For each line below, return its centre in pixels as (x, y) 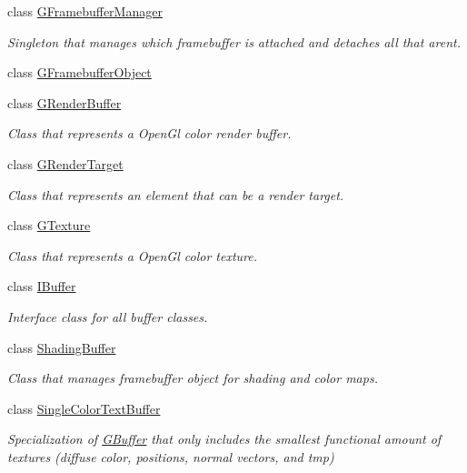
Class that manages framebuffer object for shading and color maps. (193, 378)
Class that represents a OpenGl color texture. (132, 255)
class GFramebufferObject (79, 72)
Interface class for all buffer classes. (108, 316)
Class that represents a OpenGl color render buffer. (149, 133)
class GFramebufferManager (85, 11)
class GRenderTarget (65, 163)
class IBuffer (42, 286)
